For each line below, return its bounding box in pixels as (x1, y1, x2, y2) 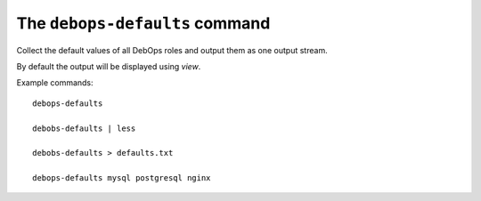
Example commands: (16, 77, 94, 88)
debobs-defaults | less (32, 123, 136, 133)
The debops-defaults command (16, 13, 271, 33)
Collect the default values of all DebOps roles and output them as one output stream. (16, 44, 329, 55)
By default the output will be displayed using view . (16, 60, 201, 71)
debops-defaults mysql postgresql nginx (32, 173, 211, 183)
